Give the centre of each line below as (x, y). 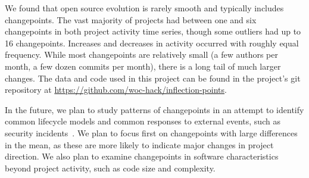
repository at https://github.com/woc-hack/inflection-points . (116, 90)
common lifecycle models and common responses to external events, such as (143, 121)
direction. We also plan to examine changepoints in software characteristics (142, 156)
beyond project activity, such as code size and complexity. (110, 168)
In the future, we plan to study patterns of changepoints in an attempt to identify (154, 109)
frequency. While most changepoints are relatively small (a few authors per (142, 54)
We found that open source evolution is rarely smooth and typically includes (144, 8)
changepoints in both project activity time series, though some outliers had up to (153, 31)
